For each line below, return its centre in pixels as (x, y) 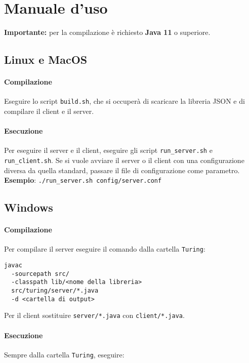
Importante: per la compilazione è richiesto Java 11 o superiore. (107, 32)
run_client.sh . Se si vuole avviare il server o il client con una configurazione (124, 160)
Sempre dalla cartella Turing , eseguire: (64, 354)
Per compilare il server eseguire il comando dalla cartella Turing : (105, 249)
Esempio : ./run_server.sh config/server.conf (83, 180)
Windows (29, 207)
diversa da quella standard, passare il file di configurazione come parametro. (122, 170)
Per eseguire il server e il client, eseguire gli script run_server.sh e (108, 150)
